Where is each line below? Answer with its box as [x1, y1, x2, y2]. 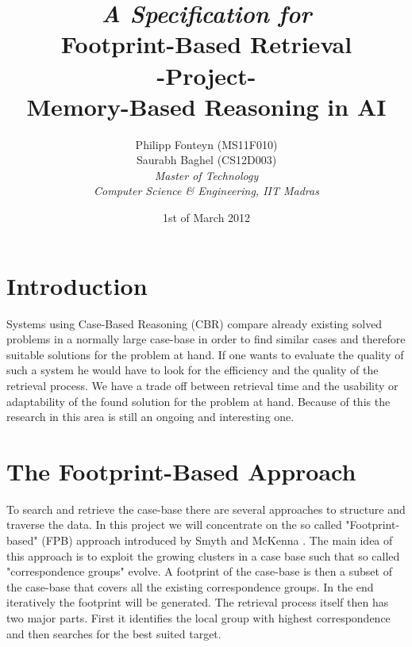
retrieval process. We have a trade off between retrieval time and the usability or [6, 377, 399, 393]
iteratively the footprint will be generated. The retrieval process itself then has [6, 594, 389, 611]
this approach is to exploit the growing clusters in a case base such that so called [6, 547, 400, 564]
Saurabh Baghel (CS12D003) [136, 151, 277, 168]
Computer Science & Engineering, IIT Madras [94, 182, 319, 199]
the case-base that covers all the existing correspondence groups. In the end [6, 578, 374, 595]
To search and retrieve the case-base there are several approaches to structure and [6, 500, 406, 517]
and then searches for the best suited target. [6, 625, 221, 641]
